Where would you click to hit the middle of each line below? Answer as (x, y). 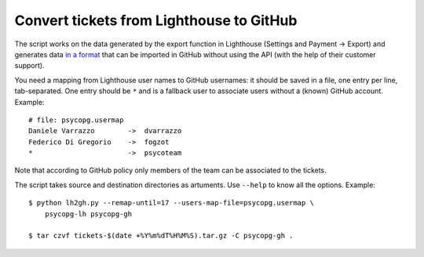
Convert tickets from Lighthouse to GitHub (156, 20)
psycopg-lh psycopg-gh (88, 214)
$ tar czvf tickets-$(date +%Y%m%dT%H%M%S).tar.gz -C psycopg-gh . (161, 236)
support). (29, 66)
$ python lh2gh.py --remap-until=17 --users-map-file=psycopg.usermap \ (171, 203)
